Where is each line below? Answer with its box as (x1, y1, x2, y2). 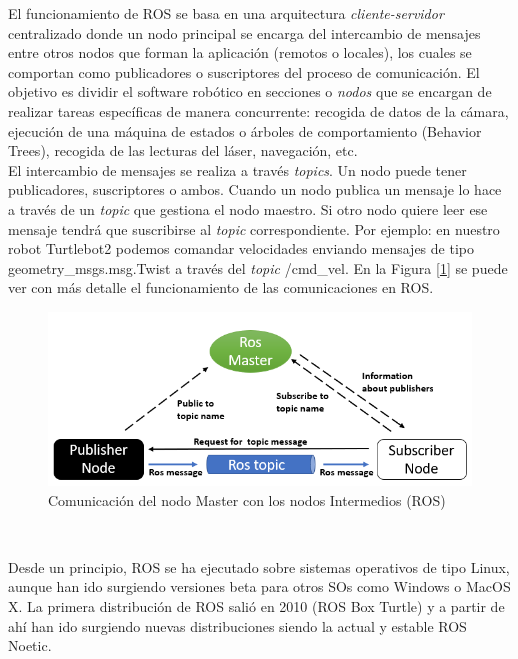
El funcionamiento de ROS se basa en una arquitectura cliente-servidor (8, 3, 444, 23)
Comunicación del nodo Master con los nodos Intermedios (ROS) (48, 489, 446, 510)
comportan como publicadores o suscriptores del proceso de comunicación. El (8, 61, 480, 82)
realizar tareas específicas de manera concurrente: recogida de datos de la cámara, (8, 100, 509, 121)
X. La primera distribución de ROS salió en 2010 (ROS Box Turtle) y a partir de (8, 595, 505, 616)
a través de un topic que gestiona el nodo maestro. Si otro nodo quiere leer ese (8, 198, 488, 219)
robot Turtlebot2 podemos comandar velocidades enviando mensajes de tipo (8, 238, 474, 259)
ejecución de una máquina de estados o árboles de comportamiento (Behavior (8, 120, 482, 141)
